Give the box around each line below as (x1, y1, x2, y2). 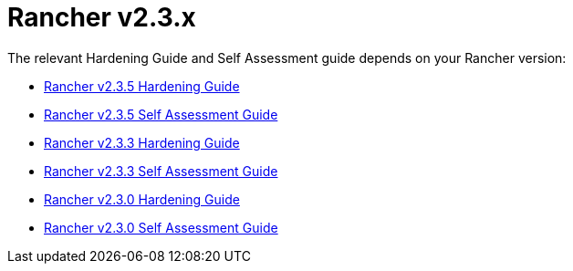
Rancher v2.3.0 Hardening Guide (44, 191, 240, 207)
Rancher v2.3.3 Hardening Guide (44, 134, 240, 151)
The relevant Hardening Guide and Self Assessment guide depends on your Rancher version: (7, 49, 567, 66)
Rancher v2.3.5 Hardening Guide (44, 78, 240, 94)
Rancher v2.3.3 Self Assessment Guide (44, 162, 278, 179)
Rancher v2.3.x (7, 2, 196, 33)
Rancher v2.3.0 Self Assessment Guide (44, 219, 278, 235)
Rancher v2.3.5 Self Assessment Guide (44, 106, 278, 122)
